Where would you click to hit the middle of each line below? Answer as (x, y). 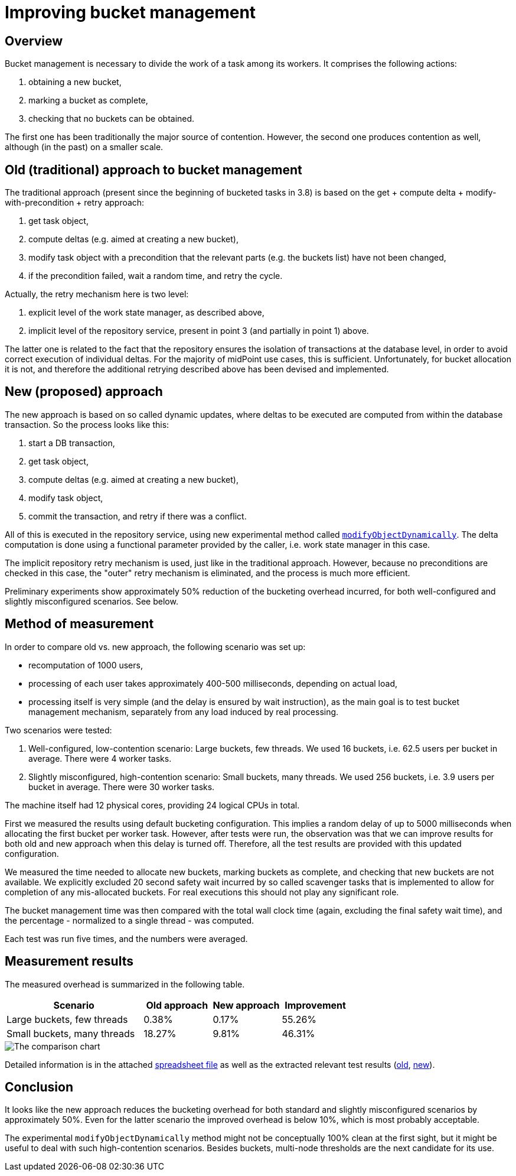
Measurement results (69, 961)
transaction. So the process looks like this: (87, 424)
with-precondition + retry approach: (75, 203)
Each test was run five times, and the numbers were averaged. (126, 938)
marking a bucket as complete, (88, 100)
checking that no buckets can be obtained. (112, 119)
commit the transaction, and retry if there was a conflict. (138, 516)
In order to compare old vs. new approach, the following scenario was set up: (155, 647)
